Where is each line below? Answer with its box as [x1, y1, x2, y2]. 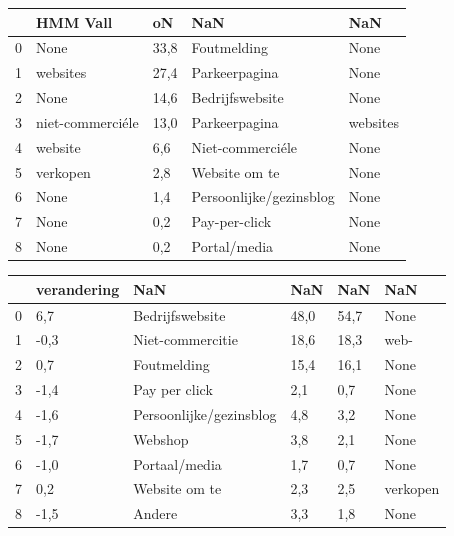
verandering [36, 278, 120, 299]
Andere [133, 503, 178, 524]
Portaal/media [133, 453, 222, 474]
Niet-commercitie [133, 329, 238, 350]
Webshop [133, 428, 189, 449]
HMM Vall [36, 11, 113, 32]
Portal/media [191, 236, 274, 257]
